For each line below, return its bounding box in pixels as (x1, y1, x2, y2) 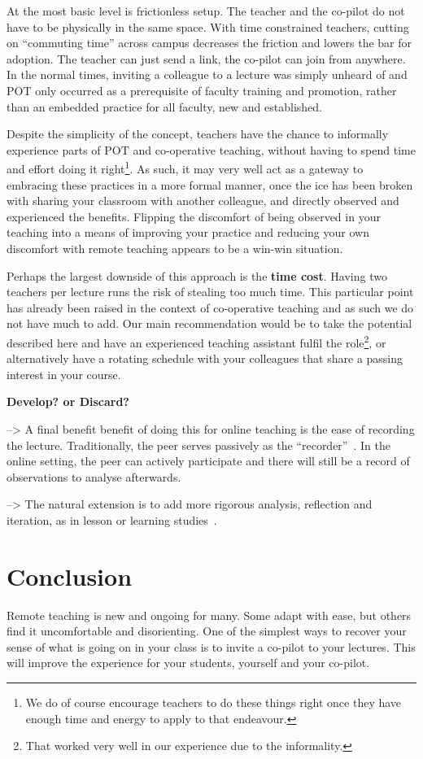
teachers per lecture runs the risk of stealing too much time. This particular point (7, 283, 414, 300)
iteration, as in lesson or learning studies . (7, 511, 217, 528)
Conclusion (7, 559, 133, 592)
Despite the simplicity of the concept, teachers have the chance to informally (7, 125, 389, 142)
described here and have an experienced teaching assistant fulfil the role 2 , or (7, 331, 386, 351)
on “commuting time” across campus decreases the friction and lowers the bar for (7, 34, 412, 51)
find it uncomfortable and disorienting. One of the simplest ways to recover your (7, 622, 407, 639)
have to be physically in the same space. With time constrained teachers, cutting (7, 18, 409, 35)
